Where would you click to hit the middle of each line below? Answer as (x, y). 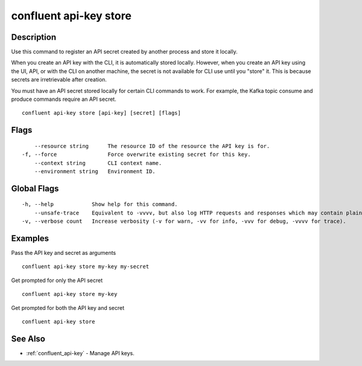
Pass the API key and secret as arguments (64, 253)
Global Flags (35, 188)
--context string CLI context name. (98, 163)
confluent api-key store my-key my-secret (86, 267)
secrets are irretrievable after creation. (59, 80)
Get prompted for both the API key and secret (68, 307)
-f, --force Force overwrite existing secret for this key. (136, 155)
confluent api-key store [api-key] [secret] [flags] (101, 113)
